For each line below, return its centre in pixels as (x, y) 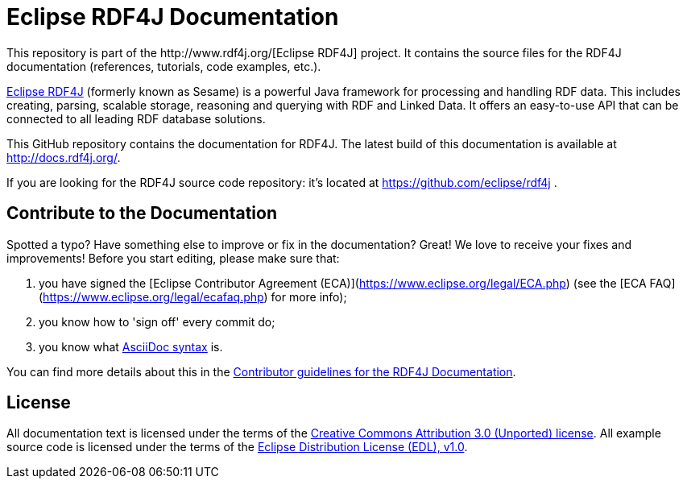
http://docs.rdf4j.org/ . (64, 157)
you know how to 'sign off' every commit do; (157, 321)
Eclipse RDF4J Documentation (173, 17)
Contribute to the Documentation (142, 213)
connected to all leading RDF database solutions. (136, 118)
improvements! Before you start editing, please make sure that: (173, 258)
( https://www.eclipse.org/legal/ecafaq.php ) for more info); (193, 296)
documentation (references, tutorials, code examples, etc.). (164, 66)
